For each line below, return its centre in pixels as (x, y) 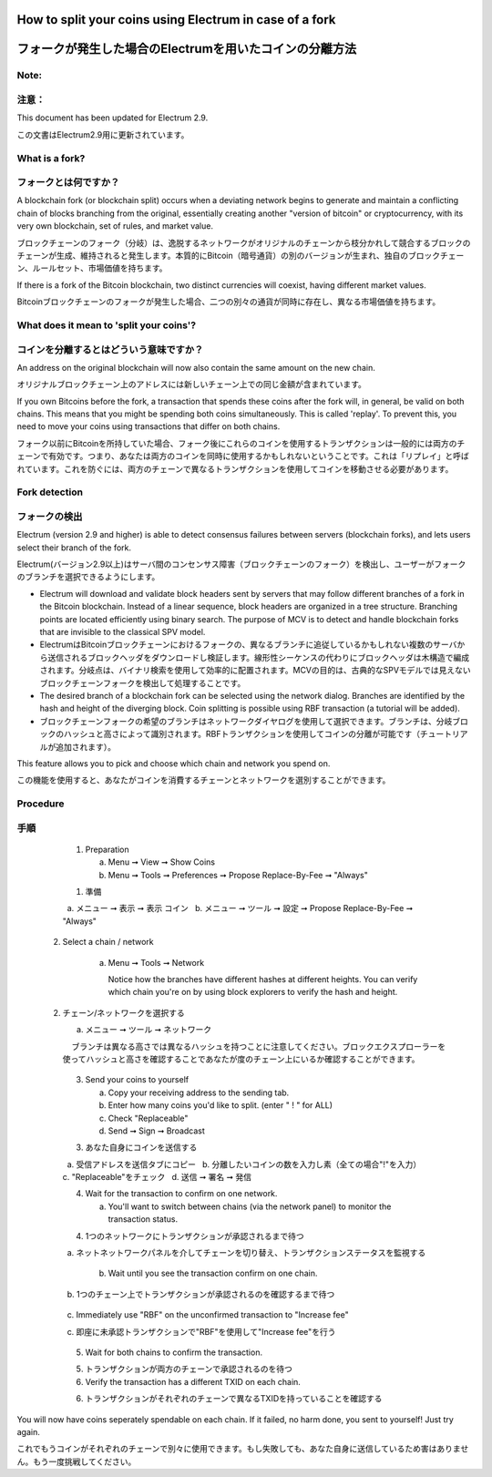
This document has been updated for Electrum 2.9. (113, 118)
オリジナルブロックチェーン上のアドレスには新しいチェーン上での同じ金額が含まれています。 (191, 385)
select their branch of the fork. (74, 548)
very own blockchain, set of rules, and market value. (115, 226)
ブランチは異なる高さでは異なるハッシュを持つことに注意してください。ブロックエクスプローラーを (259, 1046)
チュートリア (444, 734)
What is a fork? (51, 158)
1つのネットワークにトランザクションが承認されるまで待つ (195, 1236)
